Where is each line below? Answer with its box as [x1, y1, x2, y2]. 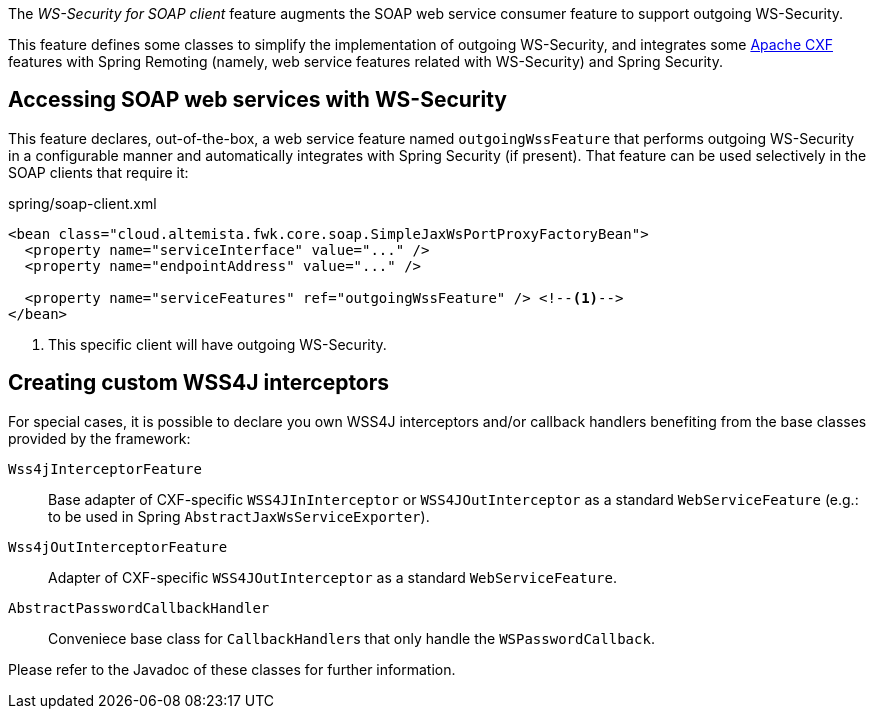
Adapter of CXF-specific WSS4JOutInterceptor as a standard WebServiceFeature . [48, 568, 617, 586]
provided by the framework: [8, 429, 191, 447]
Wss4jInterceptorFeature [8, 460, 202, 477]
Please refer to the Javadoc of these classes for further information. [8, 660, 456, 678]
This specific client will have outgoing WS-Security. [48, 335, 387, 353]
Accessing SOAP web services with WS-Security [8, 87, 507, 113]
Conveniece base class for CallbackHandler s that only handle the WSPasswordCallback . [48, 629, 655, 647]
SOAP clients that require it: [8, 163, 189, 181]
